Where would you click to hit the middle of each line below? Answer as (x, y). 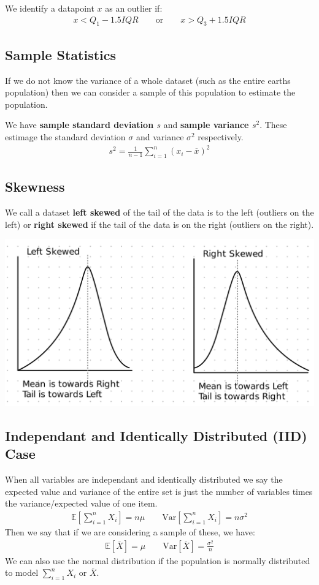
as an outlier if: (134, 8)
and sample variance (206, 125)
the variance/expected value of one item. (81, 503)
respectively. (221, 137)
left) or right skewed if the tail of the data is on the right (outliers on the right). (159, 224)
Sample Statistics (61, 54)
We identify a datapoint (50, 8)
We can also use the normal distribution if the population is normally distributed (158, 560)
